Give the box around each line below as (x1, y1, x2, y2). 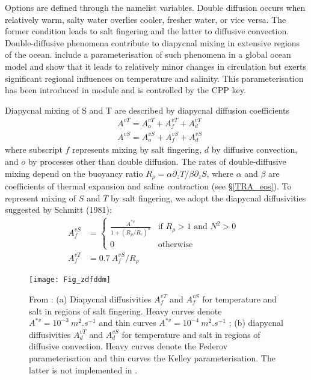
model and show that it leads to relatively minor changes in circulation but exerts (5, 60, 306, 72)
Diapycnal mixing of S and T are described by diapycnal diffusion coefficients (5, 103, 290, 116)
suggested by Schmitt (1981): (5, 203, 112, 216)
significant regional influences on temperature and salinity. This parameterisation (5, 72, 304, 84)
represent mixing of (5, 191, 76, 204)
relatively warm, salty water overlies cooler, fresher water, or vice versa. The (5, 13, 286, 25)
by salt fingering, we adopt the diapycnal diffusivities (111, 191, 306, 204)
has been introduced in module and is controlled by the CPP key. (5, 84, 246, 96)
